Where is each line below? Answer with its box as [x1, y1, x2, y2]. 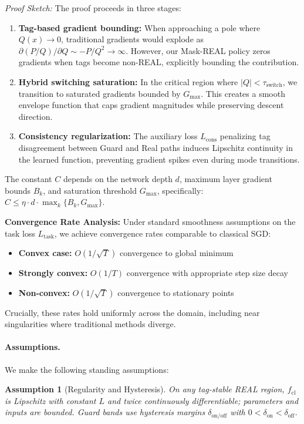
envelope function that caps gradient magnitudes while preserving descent [18, 99, 284, 111]
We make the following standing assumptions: [5, 363, 169, 375]
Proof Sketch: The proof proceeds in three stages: [5, 2, 181, 14]
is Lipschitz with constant [5, 394, 96, 406]
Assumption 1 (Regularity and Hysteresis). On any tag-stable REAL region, [5, 383, 285, 395]
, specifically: [157, 184, 204, 196]
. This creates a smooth [201, 87, 285, 99]
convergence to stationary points [117, 286, 234, 298]
